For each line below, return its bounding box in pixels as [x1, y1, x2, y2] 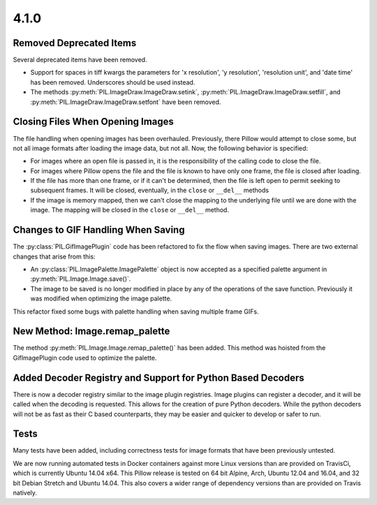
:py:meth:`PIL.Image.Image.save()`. [30, 275, 131, 283]
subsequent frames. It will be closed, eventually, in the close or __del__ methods [30, 186, 269, 195]
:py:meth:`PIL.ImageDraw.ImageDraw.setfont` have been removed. [30, 98, 221, 106]
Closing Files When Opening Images [13, 116, 175, 128]
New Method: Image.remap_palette [13, 325, 170, 337]
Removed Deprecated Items [13, 37, 137, 49]
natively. [13, 488, 38, 497]
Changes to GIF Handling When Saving [13, 224, 185, 236]
